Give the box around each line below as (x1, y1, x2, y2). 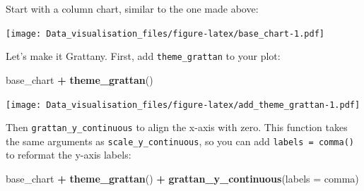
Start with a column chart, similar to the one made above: (6, 1, 259, 16)
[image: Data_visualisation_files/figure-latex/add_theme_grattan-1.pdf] (6, 99, 360, 110)
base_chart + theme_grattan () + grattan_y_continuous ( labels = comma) (6, 171, 359, 186)
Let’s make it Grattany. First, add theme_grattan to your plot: (6, 49, 281, 63)
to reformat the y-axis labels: (6, 147, 131, 162)
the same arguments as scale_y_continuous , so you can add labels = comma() (6, 133, 354, 148)
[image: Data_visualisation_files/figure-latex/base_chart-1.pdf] (6, 28, 325, 39)
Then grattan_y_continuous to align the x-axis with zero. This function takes (6, 120, 348, 135)
